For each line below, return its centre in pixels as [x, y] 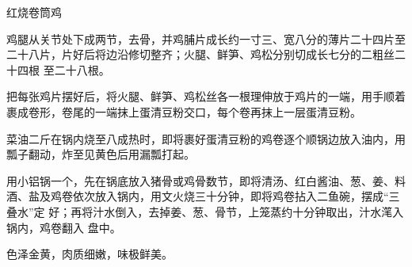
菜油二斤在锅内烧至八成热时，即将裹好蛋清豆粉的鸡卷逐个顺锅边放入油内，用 [206, 138]
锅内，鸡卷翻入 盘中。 [64, 227]
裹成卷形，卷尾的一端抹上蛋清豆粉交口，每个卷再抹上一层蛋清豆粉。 [184, 111]
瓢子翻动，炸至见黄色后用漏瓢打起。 [101, 154]
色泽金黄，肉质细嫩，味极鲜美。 [90, 254]
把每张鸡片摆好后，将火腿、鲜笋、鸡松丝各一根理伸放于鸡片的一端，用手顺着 [206, 96]
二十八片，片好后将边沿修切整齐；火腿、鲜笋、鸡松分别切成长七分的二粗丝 [200, 54]
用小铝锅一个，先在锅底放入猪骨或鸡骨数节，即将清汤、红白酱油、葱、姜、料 [206, 180]
